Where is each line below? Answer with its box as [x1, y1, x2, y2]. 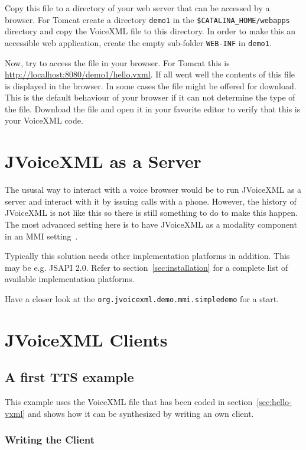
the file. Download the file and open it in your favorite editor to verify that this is [5, 102, 301, 115]
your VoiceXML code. [5, 114, 83, 127]
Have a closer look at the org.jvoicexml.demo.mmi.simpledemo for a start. [5, 292, 279, 305]
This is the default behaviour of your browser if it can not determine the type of [5, 91, 295, 103]
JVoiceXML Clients [5, 327, 168, 351]
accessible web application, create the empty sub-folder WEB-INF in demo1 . [5, 36, 272, 48]
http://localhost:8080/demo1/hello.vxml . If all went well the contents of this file [5, 68, 295, 80]
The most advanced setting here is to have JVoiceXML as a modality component [5, 218, 297, 230]
